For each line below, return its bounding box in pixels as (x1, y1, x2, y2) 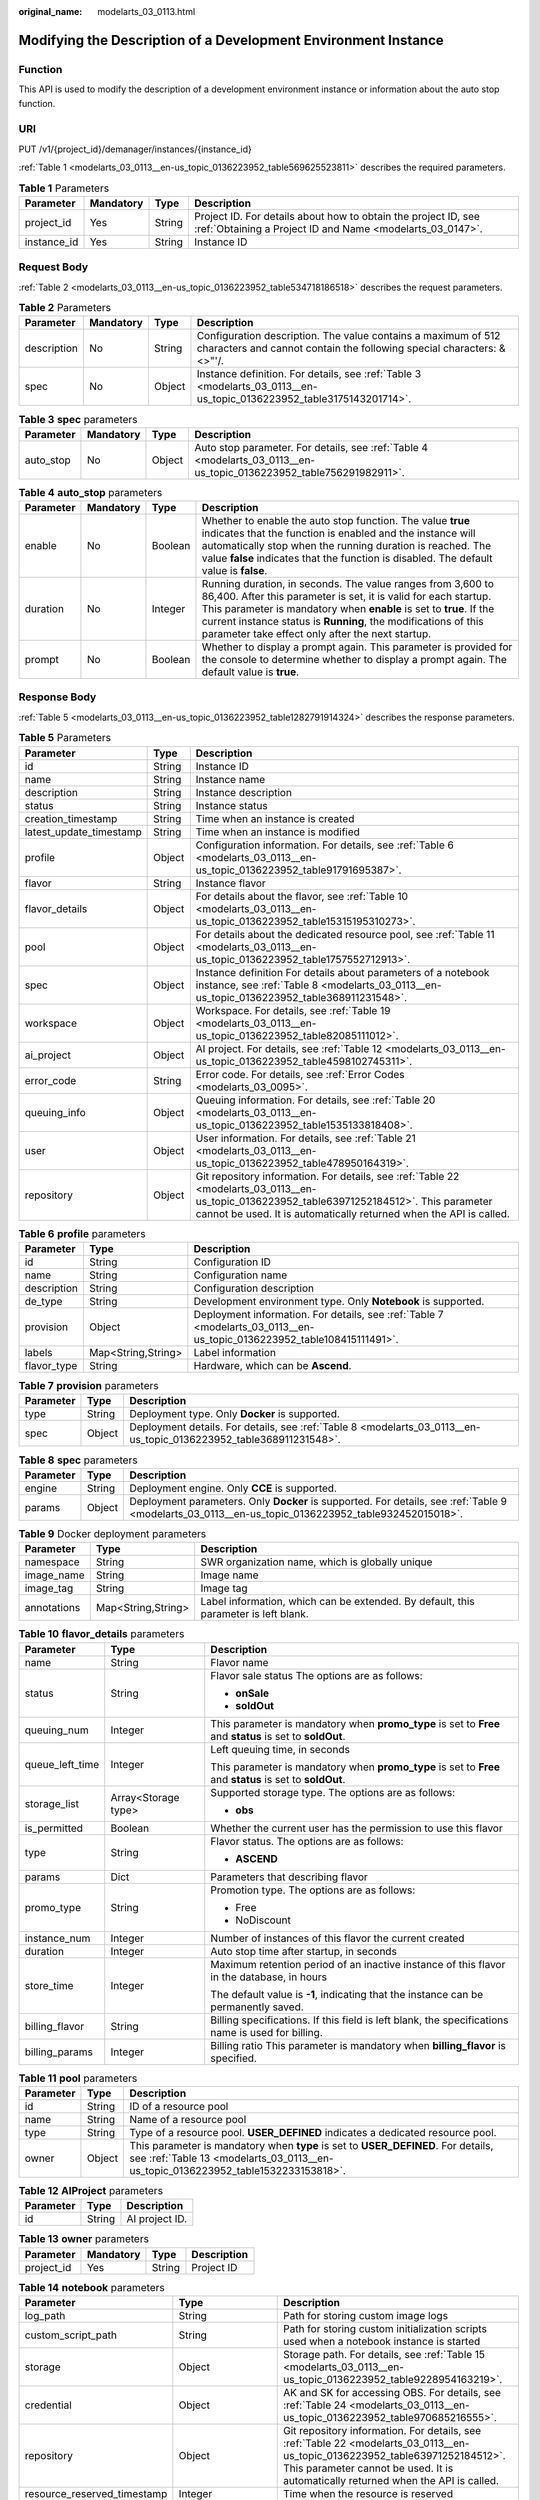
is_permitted (24, 1821, 84, 1835)
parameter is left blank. (200, 1607, 309, 1621)
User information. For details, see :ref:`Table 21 (195, 1131, 416, 1145)
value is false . (201, 564, 268, 578)
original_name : (18, 6, 83, 17)
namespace (24, 1555, 80, 1569)
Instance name (195, 772, 265, 786)
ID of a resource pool (129, 2099, 229, 2113)
